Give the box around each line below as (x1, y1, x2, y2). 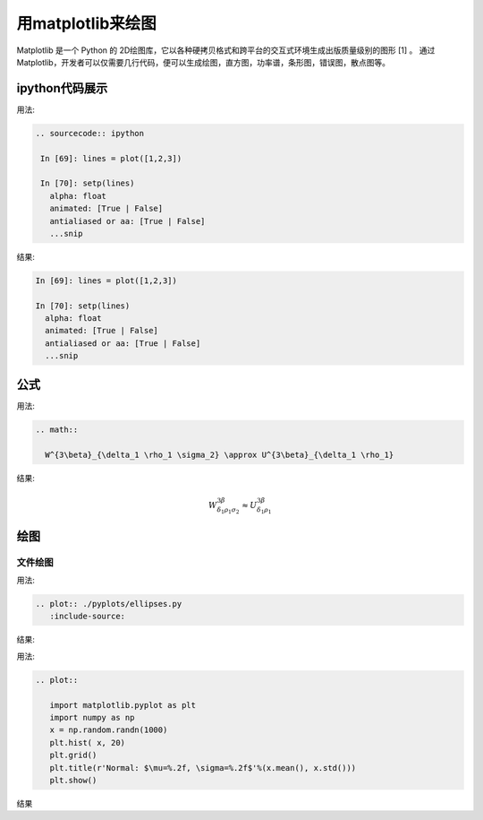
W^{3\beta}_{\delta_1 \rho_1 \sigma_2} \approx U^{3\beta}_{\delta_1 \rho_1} (45, 449, 394, 460)
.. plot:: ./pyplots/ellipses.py (35, 599, 182, 609)
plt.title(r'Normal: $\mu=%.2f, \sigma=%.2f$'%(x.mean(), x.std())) (49, 763, 357, 773)
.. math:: (35, 424, 79, 435)
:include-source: (49, 611, 125, 622)
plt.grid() (49, 750, 97, 761)
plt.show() (49, 775, 97, 785)
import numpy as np (49, 712, 135, 722)
